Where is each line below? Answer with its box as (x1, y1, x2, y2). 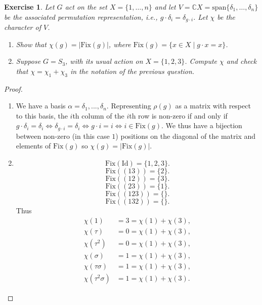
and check (226, 56, 257, 66)
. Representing (106, 100, 151, 111)
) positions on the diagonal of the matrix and (115, 130, 256, 141)
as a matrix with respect (175, 100, 251, 111)
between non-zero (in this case (16, 130, 110, 141)
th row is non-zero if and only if (129, 110, 228, 121)
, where (108, 39, 131, 49)
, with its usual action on (65, 56, 143, 66)
